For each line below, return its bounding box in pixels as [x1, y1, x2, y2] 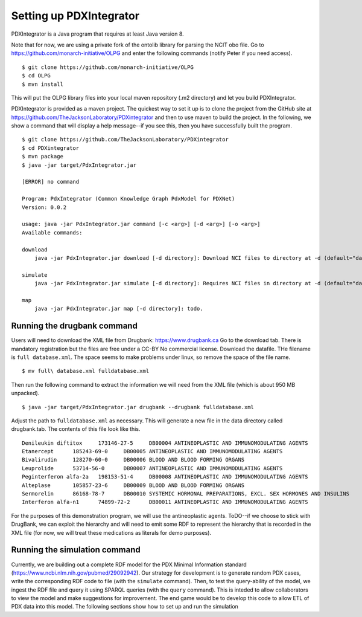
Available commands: [22, 229, 83, 236]
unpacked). [11, 390, 40, 397]
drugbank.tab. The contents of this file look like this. [11, 425, 141, 433]
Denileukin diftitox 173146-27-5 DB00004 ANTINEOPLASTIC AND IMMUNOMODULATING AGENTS [22, 439, 308, 447]
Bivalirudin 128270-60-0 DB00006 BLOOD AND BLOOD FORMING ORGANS [22, 456, 245, 464]
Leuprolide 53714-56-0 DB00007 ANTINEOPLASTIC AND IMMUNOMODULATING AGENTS [22, 465, 283, 471]
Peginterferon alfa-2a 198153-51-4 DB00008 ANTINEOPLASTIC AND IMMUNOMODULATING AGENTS [22, 473, 308, 480]
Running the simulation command [11, 544, 141, 555]
